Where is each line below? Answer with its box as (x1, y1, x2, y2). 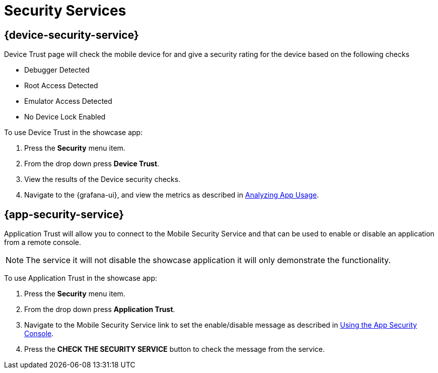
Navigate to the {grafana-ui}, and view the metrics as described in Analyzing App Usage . (24, 191, 319, 200)
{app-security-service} (4, 208, 124, 221)
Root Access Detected (24, 81, 98, 90)
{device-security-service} (4, 28, 139, 41)
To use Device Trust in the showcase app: (4, 128, 143, 137)
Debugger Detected (24, 66, 90, 75)
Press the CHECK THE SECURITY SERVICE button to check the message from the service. (24, 345, 325, 354)
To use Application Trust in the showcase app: (4, 274, 157, 283)
